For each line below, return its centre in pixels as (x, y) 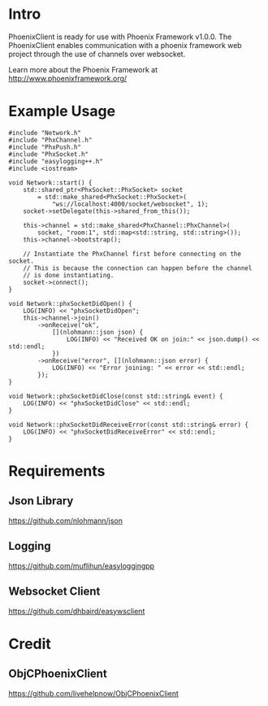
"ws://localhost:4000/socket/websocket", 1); (130, 204)
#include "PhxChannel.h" (50, 140)
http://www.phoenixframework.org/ (68, 78)
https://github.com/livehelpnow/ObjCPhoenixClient (93, 693)
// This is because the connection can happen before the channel (138, 268)
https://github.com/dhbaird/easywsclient (77, 611)
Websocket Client (54, 592)
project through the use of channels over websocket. (97, 54)
